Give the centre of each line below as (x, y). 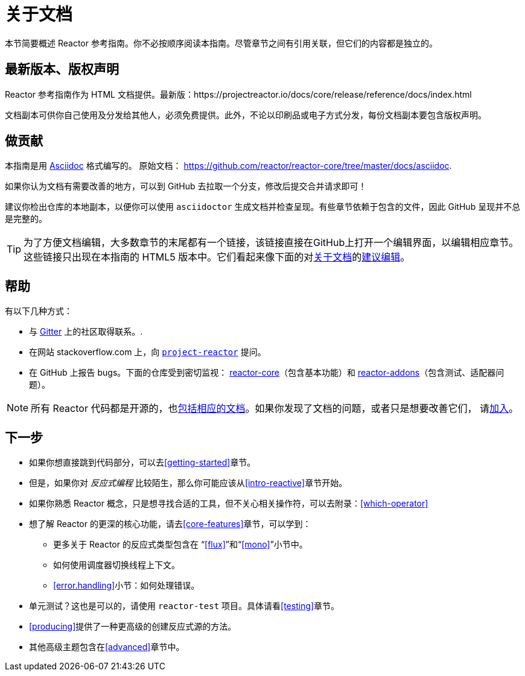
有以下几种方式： (39, 311)
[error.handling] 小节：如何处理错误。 (126, 586)
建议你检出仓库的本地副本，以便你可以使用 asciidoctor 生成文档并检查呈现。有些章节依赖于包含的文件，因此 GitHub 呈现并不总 (263, 207)
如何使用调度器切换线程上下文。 (116, 565)
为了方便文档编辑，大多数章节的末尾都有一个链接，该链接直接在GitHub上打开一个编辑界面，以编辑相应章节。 (271, 243)
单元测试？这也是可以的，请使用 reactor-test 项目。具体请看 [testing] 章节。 (184, 606)
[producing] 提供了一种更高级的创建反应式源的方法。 (133, 627)
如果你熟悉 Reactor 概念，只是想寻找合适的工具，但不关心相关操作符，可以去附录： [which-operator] (229, 504)
